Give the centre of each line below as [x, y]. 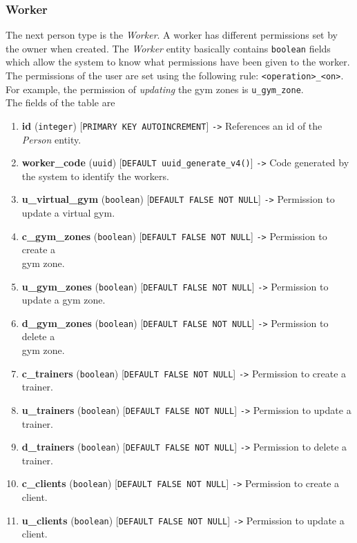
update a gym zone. [64, 300]
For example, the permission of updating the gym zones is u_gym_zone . [155, 89]
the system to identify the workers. [95, 176]
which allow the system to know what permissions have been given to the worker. [178, 62]
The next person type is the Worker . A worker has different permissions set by [172, 35]
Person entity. [51, 139]
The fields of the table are [60, 102]
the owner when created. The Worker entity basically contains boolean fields [168, 48]
